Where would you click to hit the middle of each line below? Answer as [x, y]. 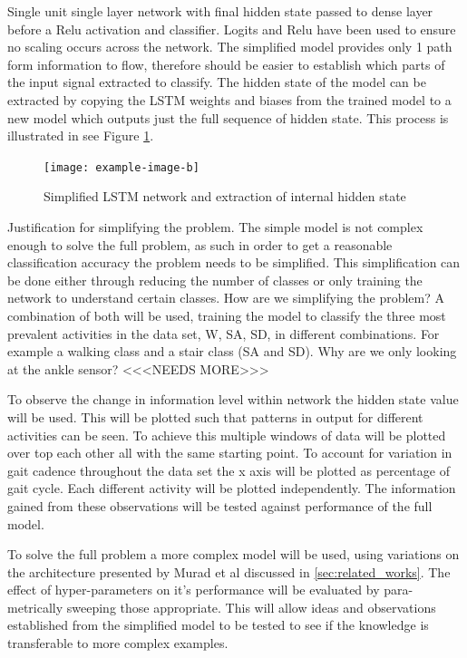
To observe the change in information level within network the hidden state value [233, 399]
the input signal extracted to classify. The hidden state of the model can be [217, 82]
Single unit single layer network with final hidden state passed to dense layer [220, 11]
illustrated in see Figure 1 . [81, 135]
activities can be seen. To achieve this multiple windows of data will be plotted [227, 435]
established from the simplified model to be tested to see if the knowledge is [218, 625]
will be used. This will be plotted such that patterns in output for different [215, 416]
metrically [35, 607]
